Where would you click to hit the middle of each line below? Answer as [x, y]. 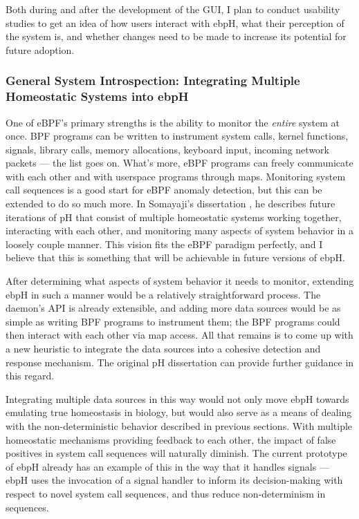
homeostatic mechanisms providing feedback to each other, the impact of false [171, 439]
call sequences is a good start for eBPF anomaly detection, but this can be [164, 190]
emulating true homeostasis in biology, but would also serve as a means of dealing [179, 412]
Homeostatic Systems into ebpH [97, 96]
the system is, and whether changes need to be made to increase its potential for [176, 36]
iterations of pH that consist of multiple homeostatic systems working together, [174, 217]
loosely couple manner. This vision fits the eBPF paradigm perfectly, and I [164, 244]
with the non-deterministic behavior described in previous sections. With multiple [179, 425]
